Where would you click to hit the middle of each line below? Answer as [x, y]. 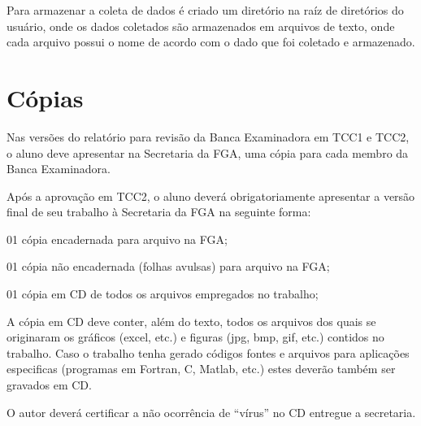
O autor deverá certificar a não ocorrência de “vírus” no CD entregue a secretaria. [211, 412]
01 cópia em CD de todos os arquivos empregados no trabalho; [163, 294]
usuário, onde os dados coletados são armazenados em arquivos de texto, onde [201, 26]
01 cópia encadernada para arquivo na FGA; [117, 239]
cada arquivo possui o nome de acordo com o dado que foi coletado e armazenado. [211, 42]
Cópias [45, 97]
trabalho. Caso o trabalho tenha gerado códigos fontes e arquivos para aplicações [208, 352]
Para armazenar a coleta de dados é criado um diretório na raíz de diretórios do [205, 10]
